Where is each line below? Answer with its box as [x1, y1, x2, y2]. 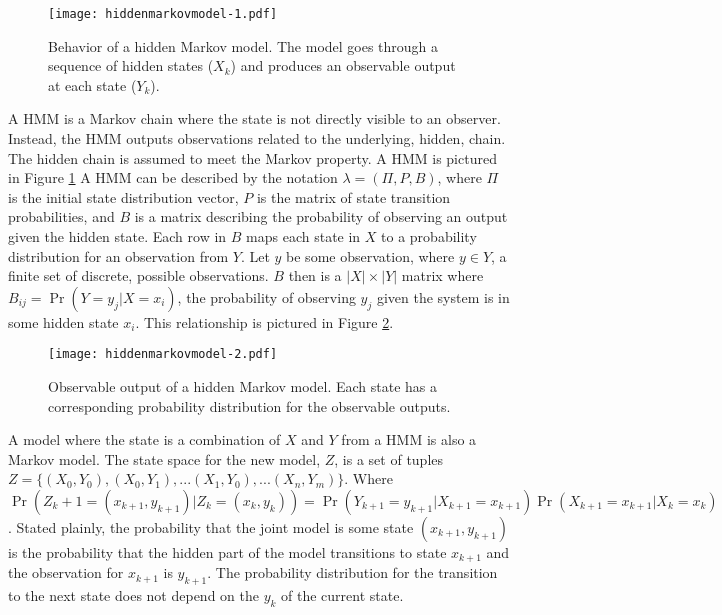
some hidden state [8, 311, 119, 332]
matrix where [401, 265, 484, 286]
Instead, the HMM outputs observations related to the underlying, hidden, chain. [8, 128, 506, 149]
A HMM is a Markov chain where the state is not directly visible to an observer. [8, 108, 501, 129]
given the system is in [376, 286, 510, 307]
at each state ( [48, 74, 137, 95]
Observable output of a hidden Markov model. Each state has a [48, 376, 438, 397]
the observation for [8, 562, 124, 583]
